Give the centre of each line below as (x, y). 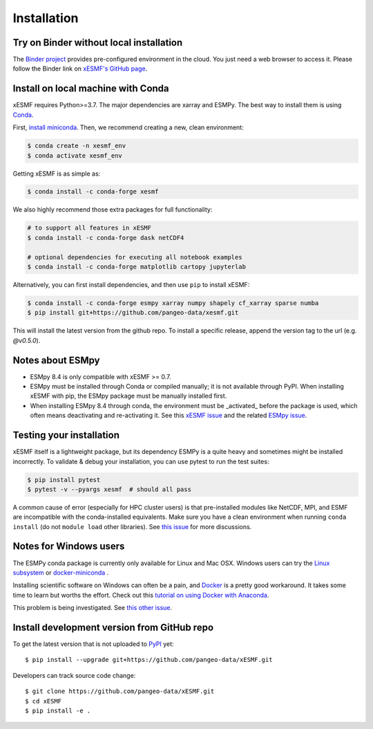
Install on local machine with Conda (91, 89)
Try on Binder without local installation (98, 43)
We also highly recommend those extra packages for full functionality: (113, 210)
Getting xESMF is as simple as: (57, 174)
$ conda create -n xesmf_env (77, 146)
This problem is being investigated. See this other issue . (93, 608)
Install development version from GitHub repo (113, 627)
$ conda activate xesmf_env (75, 155)
